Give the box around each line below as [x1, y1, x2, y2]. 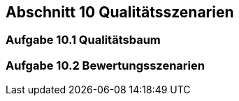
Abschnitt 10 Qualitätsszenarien [6, 3, 234, 21]
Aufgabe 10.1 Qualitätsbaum [6, 33, 161, 47]
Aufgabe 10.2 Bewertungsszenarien [6, 58, 205, 72]
